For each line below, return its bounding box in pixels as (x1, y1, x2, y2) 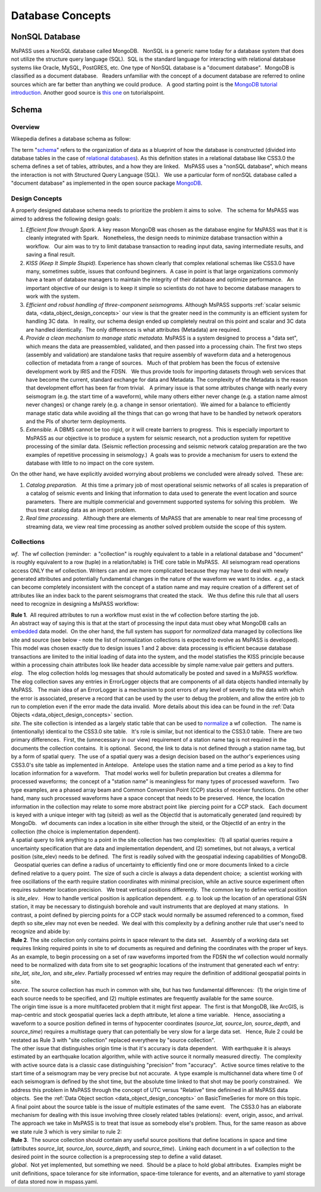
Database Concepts (11, 9, 111, 22)
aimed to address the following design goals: (11, 215, 121, 222)
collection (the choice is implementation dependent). (11, 828, 140, 835)
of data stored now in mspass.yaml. (11, 1178, 99, 1185)
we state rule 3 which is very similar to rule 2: (11, 1128, 122, 1135)
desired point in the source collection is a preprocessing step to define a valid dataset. (11, 1153, 223, 1160)
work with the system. (26, 292, 80, 300)
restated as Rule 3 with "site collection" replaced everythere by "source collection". (11, 1037, 215, 1044)
